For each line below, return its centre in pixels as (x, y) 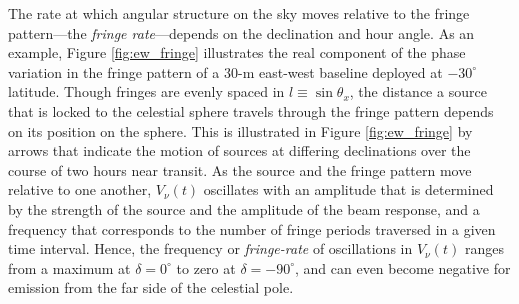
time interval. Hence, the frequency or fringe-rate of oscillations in (210, 248)
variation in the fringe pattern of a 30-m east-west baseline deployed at (225, 71)
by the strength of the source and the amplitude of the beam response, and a (244, 208)
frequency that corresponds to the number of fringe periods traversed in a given (252, 228)
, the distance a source (418, 91)
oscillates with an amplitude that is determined (348, 189)
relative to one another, (80, 189)
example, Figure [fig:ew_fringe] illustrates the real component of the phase (237, 52)
